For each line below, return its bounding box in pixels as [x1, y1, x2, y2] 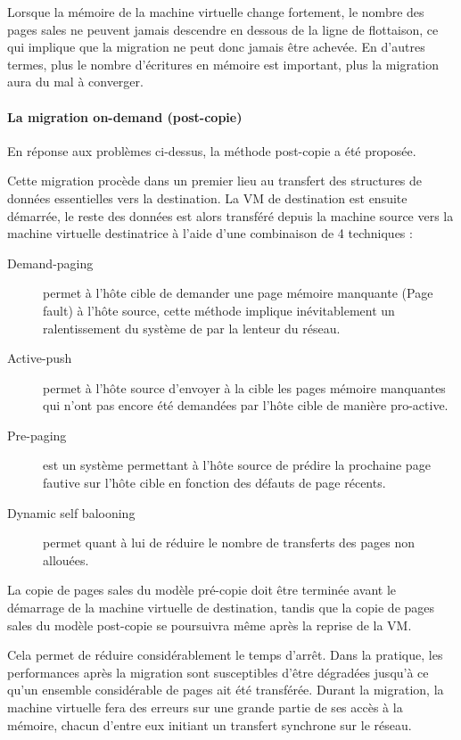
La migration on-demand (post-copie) [7, 107, 243, 126]
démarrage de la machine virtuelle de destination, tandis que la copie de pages [7, 598, 435, 617]
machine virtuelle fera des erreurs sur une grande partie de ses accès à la [7, 698, 403, 717]
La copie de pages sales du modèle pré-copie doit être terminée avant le [7, 580, 397, 599]
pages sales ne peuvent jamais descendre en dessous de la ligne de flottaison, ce [7, 20, 439, 38]
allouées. [43, 550, 89, 569]
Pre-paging [7, 425, 67, 444]
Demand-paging [7, 253, 94, 272]
